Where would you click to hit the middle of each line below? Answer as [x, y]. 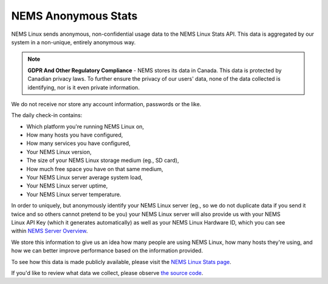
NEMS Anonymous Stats [74, 16]
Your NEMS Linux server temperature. [74, 194]
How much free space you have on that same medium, [95, 169]
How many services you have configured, [78, 143]
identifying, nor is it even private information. [84, 87]
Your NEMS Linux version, [59, 152]
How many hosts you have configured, [75, 135]
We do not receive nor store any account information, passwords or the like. [106, 104]
